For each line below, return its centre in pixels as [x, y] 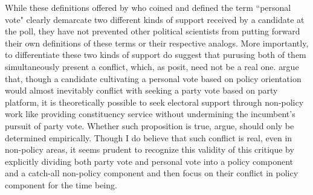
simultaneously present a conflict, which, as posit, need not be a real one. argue [152, 66]
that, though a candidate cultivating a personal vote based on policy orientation [153, 78]
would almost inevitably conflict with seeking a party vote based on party [141, 90]
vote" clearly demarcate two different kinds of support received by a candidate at [155, 19]
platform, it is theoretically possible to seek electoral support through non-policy [154, 102]
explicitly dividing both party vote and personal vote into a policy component [149, 161]
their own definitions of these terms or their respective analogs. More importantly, [157, 43]
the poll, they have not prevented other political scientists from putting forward [153, 31]
